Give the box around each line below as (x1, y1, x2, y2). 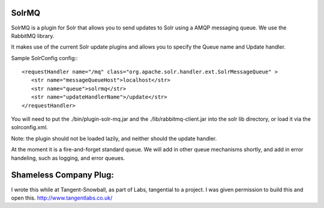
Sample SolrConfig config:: (11, 54, 78, 61)
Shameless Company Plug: (11, 170, 114, 180)
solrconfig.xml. (11, 124, 48, 131)
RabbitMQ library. (11, 32, 55, 39)
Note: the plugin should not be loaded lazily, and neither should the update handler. (11, 135, 217, 142)
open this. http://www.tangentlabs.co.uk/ (11, 194, 113, 201)
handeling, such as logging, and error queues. (11, 154, 125, 162)
